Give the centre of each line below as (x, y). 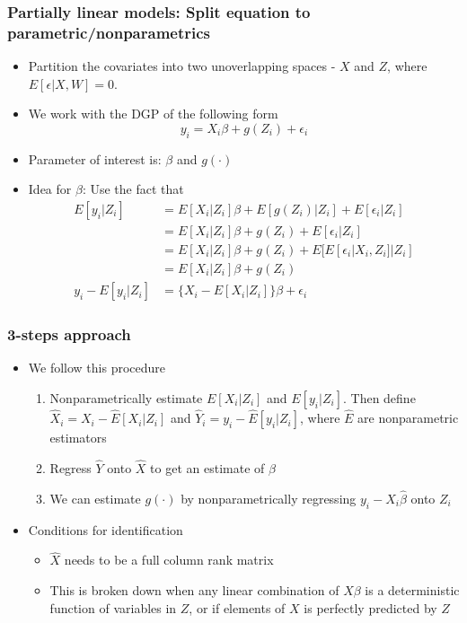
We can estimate (95, 498)
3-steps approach (69, 333)
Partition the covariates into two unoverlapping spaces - (182, 66)
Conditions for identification (106, 529)
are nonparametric (408, 418)
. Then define (379, 397)
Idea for (50, 189)
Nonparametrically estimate (126, 397)
